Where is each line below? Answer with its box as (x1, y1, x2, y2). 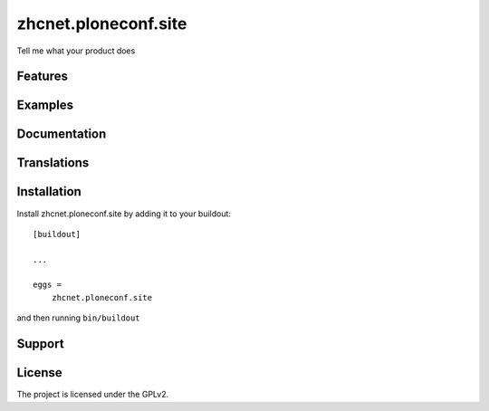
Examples (16, 98, 74, 113)
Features (16, 69, 68, 84)
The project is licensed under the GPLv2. (16, 389, 169, 400)
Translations (16, 155, 90, 171)
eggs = (33, 280, 62, 290)
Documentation (16, 127, 107, 142)
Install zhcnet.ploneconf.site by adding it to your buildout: (16, 208, 231, 219)
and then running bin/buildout (16, 312, 140, 323)
